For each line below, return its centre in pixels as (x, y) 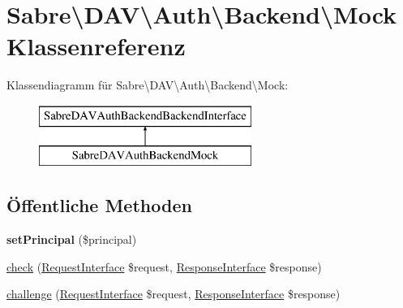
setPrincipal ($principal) (72, 239)
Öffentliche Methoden (99, 205)
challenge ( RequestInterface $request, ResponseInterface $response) (174, 294)
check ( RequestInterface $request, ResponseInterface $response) (164, 266)
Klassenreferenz (96, 46)
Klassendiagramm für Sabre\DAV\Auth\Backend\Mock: (148, 85)
